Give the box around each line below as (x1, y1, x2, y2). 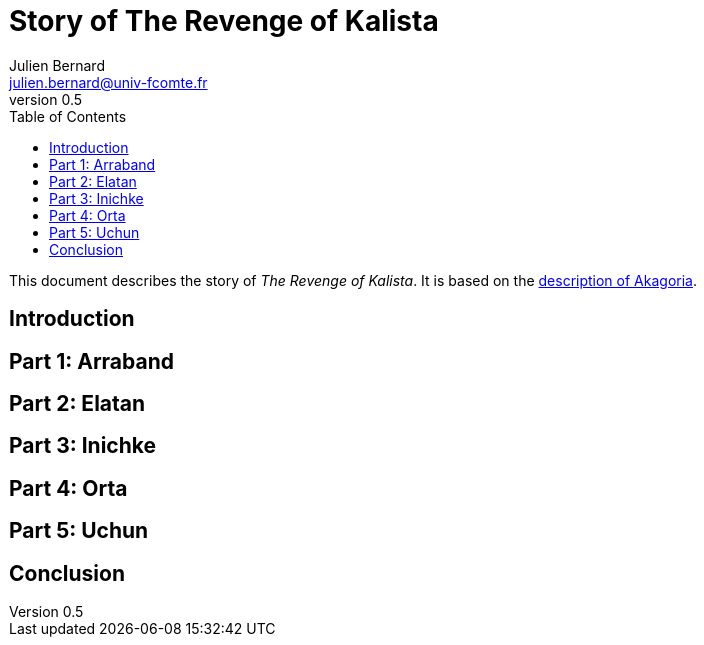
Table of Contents (9, 107, 127, 125)
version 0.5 (9, 90, 83, 108)
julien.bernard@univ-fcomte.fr (9, 73, 208, 91)
